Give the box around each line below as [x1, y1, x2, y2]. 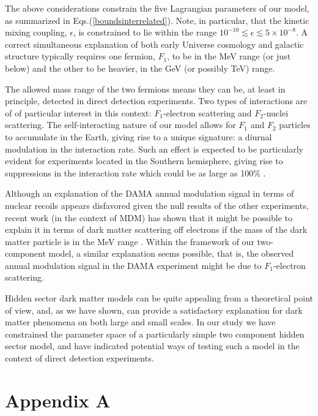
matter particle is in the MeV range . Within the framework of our [5, 235, 254, 248]
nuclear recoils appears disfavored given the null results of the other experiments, [5, 199, 309, 211]
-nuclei [264, 106, 289, 119]
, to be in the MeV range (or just [167, 50, 291, 62]
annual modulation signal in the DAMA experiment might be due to [5, 259, 262, 271]
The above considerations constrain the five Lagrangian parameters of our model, [5, 2, 309, 14]
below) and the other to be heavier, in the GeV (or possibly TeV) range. [5, 61, 275, 74]
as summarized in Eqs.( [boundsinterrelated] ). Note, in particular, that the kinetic [5, 13, 309, 26]
